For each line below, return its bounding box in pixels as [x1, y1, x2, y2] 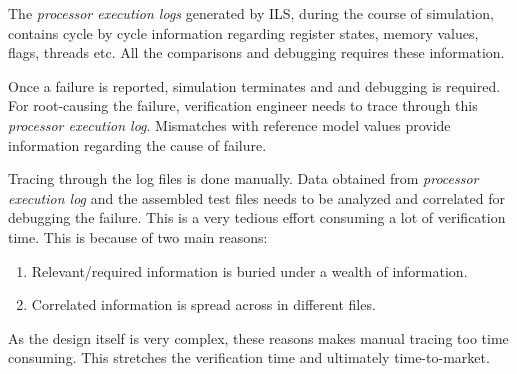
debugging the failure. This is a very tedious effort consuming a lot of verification [8, 207, 506, 228]
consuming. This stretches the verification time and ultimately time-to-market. [8, 347, 490, 368]
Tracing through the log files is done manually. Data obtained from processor [8, 168, 479, 189]
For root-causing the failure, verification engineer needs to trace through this [8, 95, 478, 116]
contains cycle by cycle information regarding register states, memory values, [8, 22, 479, 43]
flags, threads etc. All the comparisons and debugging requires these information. [8, 42, 505, 63]
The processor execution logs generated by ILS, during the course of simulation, [8, 3, 494, 23]
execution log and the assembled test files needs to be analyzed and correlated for [8, 187, 505, 208]
